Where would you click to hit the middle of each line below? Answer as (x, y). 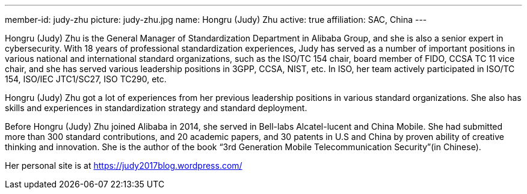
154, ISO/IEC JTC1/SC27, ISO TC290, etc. (86, 79)
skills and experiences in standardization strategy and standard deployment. (156, 108)
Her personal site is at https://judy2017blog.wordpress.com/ (124, 165)
